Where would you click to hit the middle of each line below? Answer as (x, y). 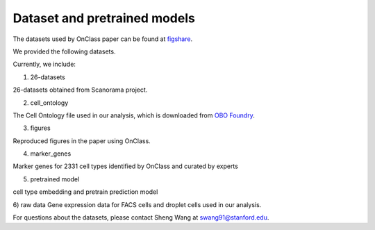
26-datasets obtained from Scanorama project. (80, 90)
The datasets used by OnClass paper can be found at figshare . (103, 39)
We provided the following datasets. (64, 51)
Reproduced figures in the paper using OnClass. (82, 141)
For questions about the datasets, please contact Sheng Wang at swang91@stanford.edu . (141, 217)
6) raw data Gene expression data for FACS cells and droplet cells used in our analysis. (137, 204)
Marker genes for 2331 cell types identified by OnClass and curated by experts (126, 166)
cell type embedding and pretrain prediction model (85, 192)
